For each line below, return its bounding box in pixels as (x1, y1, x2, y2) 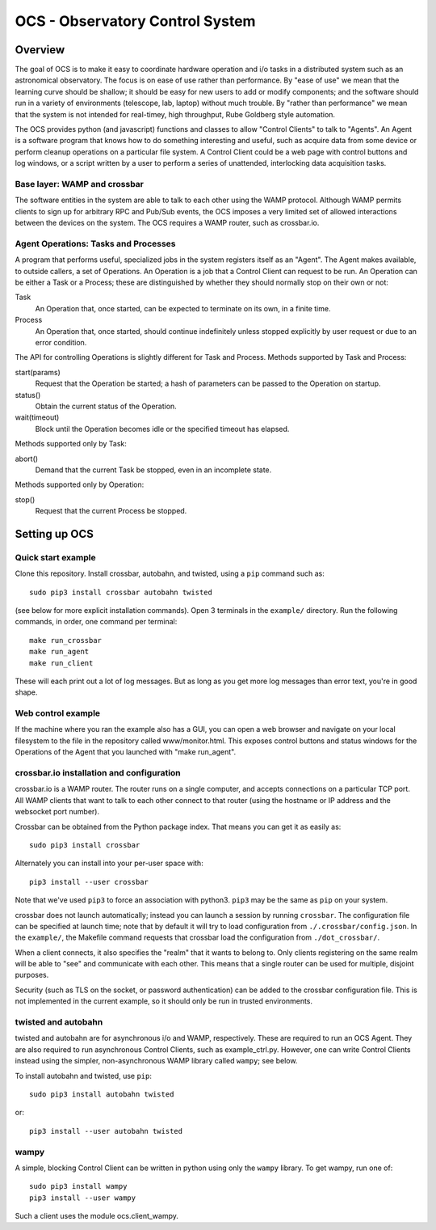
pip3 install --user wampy (29, 1193, 136, 1203)
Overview (15, 43, 65, 57)
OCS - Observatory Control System (15, 12, 256, 30)
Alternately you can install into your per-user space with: (15, 858, 203, 869)
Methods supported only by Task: (15, 439, 127, 449)
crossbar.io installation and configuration (15, 767, 181, 779)
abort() (15, 454, 39, 463)
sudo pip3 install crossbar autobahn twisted (29, 587, 213, 597)
